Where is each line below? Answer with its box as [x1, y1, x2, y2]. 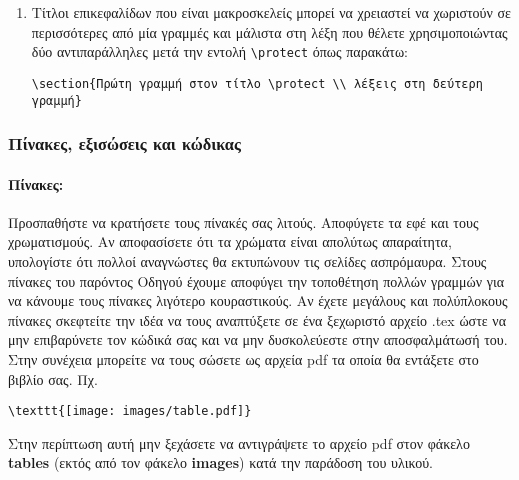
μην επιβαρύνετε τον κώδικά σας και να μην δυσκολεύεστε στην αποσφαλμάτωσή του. [8, 329, 508, 350]
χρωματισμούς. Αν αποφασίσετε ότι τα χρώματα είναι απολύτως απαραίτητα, [8, 231, 452, 252]
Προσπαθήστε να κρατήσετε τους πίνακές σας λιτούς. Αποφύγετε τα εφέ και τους [8, 211, 479, 232]
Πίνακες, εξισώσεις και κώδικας [8, 131, 241, 156]
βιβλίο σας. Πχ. [8, 368, 98, 389]
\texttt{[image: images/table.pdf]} [8, 404, 252, 419]
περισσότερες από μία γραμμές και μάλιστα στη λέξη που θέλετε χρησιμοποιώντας [31, 21, 508, 42]
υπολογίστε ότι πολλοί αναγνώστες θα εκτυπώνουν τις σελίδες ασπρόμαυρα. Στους [8, 250, 487, 271]
